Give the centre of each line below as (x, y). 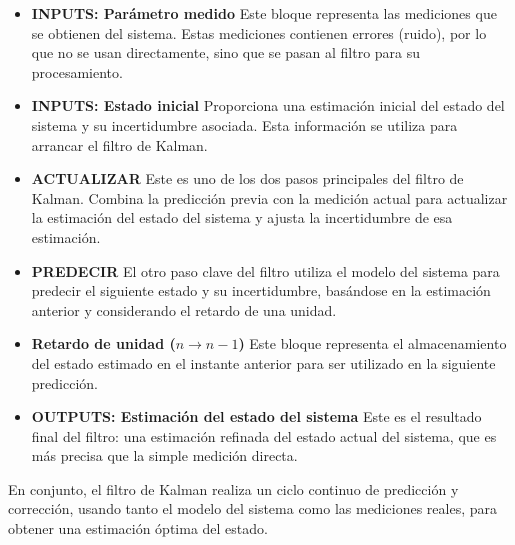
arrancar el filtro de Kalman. (119, 144)
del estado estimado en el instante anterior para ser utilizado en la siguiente (263, 362)
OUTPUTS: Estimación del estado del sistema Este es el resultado (256, 416)
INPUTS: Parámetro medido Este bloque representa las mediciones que (264, 13)
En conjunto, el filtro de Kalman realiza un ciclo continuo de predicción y (233, 488)
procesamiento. (77, 71)
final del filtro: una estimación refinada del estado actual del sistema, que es (264, 435)
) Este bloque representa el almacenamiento (372, 343)
